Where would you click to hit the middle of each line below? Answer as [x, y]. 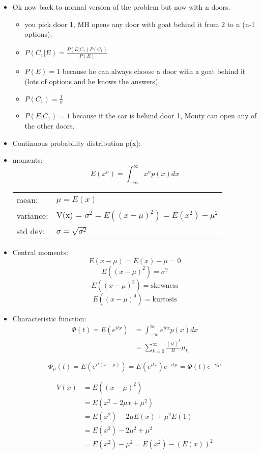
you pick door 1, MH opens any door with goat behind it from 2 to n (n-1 [140, 24]
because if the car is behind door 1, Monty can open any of [165, 116]
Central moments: [40, 252]
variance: [32, 215]
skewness [165, 285]
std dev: [31, 231]
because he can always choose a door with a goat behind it [154, 71]
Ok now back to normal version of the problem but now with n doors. [121, 7]
